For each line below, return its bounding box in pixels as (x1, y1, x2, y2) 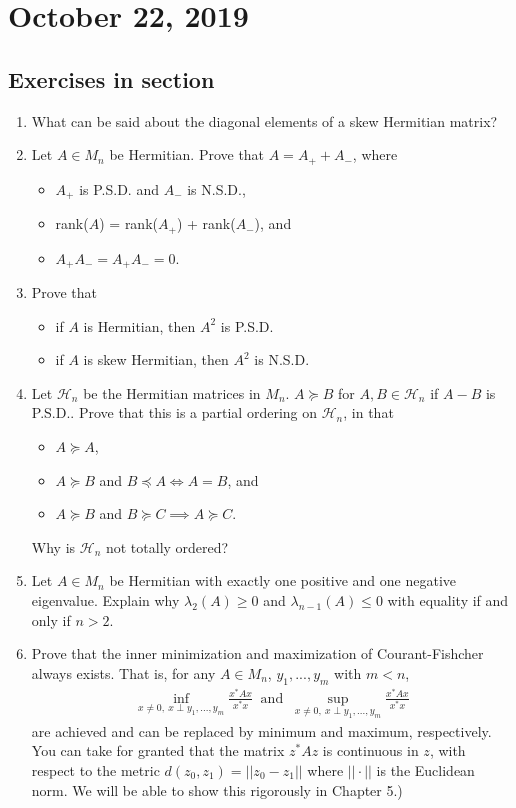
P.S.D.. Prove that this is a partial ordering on (31, 402, 318, 423)
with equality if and (387, 589, 509, 610)
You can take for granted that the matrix (31, 740, 285, 761)
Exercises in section (8, 63, 215, 94)
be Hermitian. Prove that (109, 144, 265, 165)
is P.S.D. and (79, 178, 159, 199)
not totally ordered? (105, 536, 229, 557)
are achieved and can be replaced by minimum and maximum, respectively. (31, 720, 492, 741)
